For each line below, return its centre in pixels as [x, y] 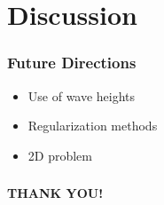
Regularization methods [93, 126]
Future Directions [72, 63]
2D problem [60, 155]
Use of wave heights [82, 95]
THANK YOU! [55, 193]
